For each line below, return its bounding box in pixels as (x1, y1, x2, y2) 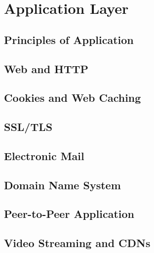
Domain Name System (4, 177, 121, 192)
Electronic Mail (4, 148, 84, 163)
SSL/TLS (4, 119, 53, 134)
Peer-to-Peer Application (4, 206, 134, 221)
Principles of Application (4, 32, 134, 47)
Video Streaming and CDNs (4, 235, 151, 251)
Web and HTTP (4, 61, 89, 76)
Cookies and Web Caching (4, 90, 141, 105)
